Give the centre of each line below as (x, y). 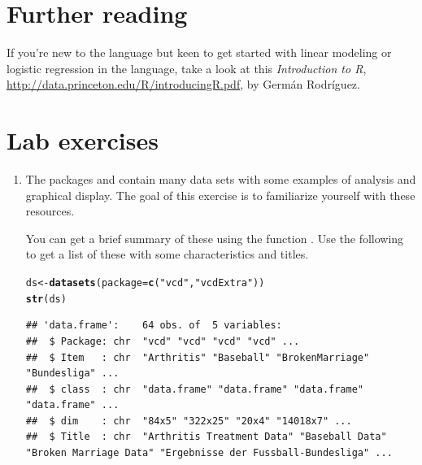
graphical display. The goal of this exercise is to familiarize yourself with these (220, 195)
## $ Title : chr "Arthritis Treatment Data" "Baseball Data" (206, 437)
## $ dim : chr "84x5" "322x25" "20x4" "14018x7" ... (189, 421)
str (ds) (46, 299)
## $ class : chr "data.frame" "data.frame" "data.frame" (195, 389)
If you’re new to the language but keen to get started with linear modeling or (199, 52)
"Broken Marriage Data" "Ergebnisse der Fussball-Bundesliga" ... (209, 453)
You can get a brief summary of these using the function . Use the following (215, 238)
